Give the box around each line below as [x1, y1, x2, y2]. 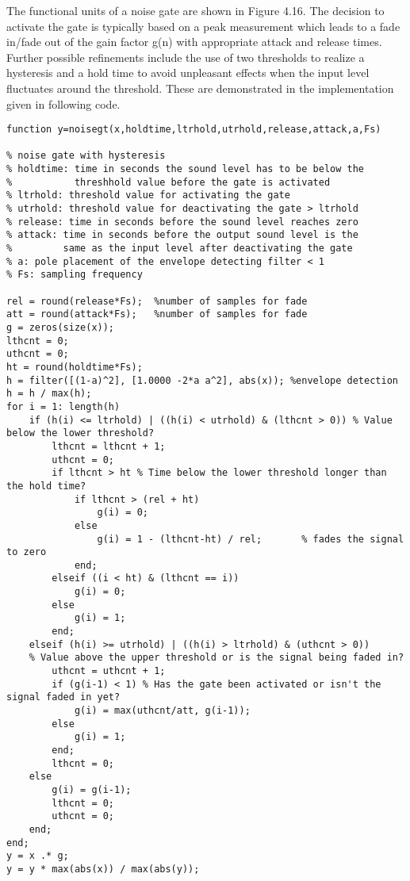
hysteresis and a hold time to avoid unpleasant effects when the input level [6, 64, 370, 81]
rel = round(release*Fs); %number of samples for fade [6, 295, 308, 307]
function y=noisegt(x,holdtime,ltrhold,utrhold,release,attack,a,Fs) [6, 124, 381, 136]
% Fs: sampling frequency [6, 269, 143, 281]
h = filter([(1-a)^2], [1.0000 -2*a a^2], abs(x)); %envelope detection [6, 374, 398, 386]
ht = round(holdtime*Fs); [6, 361, 143, 373]
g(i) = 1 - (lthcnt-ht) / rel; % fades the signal [97, 533, 404, 545]
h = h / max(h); [6, 388, 92, 400]
